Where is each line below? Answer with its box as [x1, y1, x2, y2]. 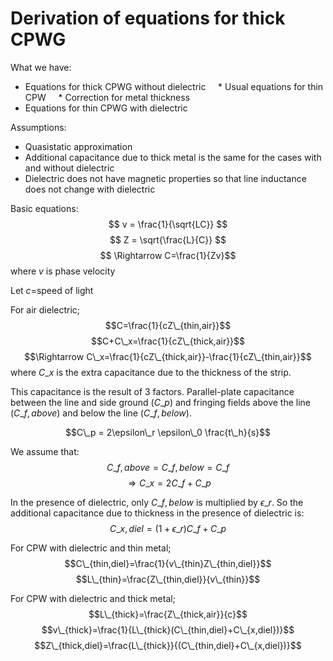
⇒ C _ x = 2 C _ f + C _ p [127, 477, 212, 489]
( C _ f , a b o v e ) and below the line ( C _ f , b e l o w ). [10, 407, 192, 419]
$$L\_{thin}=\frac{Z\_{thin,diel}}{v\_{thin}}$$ [75, 573, 261, 585]
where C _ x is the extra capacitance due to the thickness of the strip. [10, 366, 292, 378]
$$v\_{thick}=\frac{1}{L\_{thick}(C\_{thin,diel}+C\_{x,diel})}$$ [41, 623, 295, 636]
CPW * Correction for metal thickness [24, 91, 191, 103]
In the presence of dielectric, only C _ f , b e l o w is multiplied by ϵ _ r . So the [10, 496, 304, 508]
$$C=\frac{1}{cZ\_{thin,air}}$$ [104, 319, 232, 331]
